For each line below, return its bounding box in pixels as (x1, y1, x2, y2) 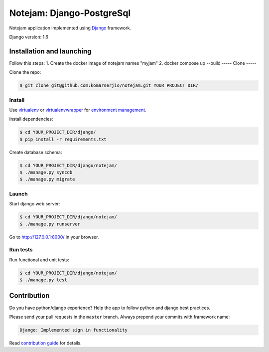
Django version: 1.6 (9, 34, 49, 40)
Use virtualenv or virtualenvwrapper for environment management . (9, 107, 146, 113)
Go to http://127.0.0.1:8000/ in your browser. (9, 234, 99, 240)
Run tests (9, 246, 33, 253)
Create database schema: (9, 149, 62, 155)
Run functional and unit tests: (9, 257, 70, 263)
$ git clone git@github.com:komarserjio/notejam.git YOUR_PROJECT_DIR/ (19, 83, 199, 88)
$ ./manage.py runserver (19, 221, 81, 227)
